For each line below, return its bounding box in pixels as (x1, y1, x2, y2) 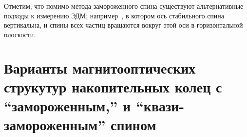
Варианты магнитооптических (4, 58, 196, 77)
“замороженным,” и (4, 95, 131, 115)
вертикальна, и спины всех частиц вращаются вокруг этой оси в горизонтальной (4, 20, 243, 30)
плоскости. (4, 29, 36, 39)
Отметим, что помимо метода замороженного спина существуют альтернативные (4, 1, 244, 11)
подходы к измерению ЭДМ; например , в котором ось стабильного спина (4, 10, 225, 20)
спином (111, 115, 156, 135)
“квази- (135, 95, 185, 115)
